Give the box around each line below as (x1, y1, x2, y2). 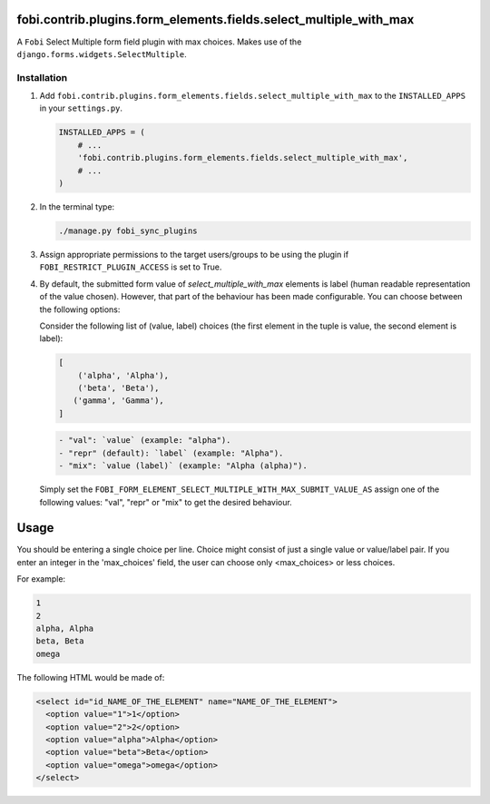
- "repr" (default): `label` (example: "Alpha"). (58, 447, 284, 458)
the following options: (39, 304, 121, 315)
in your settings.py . (39, 103, 122, 113)
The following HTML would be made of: (16, 672, 165, 682)
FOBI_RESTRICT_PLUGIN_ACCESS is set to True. (39, 261, 222, 272)
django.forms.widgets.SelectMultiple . (16, 48, 188, 59)
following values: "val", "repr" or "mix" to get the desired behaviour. (39, 496, 292, 507)
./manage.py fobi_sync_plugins (58, 225, 199, 236)
